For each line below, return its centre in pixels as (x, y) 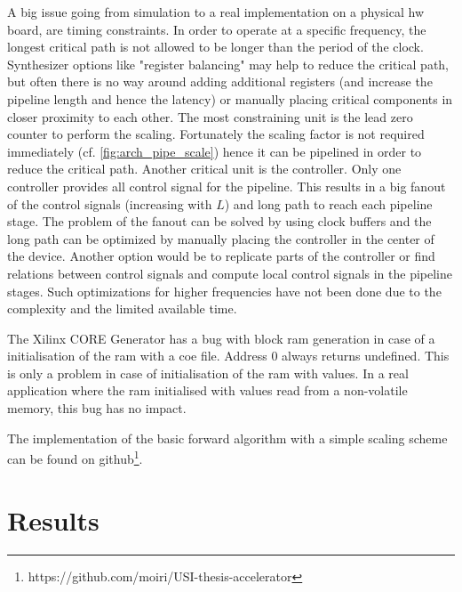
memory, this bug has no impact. (97, 408)
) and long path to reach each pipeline (328, 203)
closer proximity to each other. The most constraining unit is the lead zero (210, 116)
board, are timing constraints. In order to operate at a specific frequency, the (217, 29)
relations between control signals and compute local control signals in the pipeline (230, 273)
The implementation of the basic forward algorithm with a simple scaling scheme (227, 438)
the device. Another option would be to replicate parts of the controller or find (221, 256)
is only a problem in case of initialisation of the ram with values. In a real (208, 373)
